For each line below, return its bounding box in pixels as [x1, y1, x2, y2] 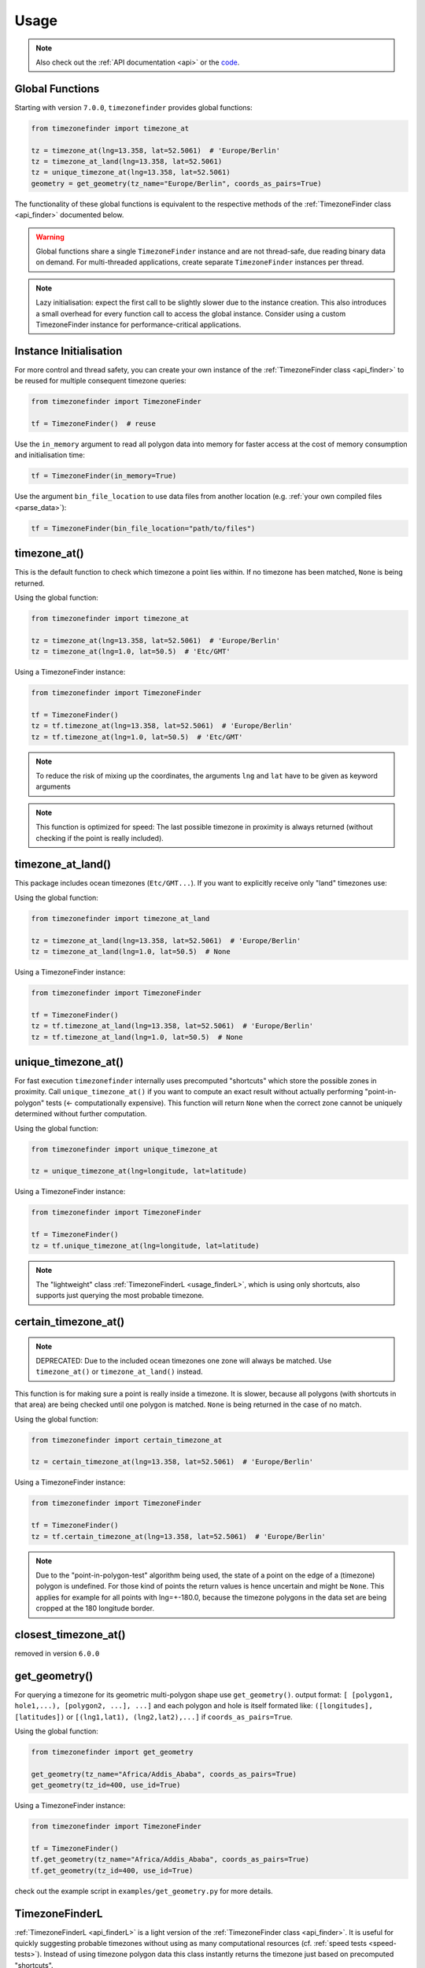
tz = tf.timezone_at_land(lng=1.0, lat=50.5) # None [31, 1032, 243, 1041]
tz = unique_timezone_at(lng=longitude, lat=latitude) [31, 1167, 247, 1176]
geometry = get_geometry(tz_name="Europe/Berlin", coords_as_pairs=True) [31, 179, 322, 188]
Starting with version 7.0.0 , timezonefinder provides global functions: [14, 102, 253, 112]
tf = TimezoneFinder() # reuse [31, 419, 157, 428]
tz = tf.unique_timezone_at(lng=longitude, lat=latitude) [31, 1241, 260, 1250]
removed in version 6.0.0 [14, 1649, 100, 1659]
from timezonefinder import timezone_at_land [31, 914, 210, 923]
